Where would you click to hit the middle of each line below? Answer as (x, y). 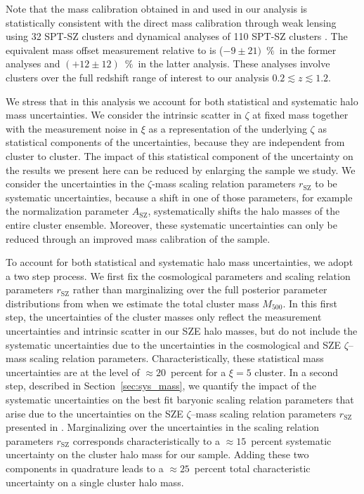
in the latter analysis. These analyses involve (234, 64)
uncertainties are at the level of (73, 372)
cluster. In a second (297, 372)
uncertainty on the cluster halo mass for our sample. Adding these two (157, 454)
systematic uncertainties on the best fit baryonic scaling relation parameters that (180, 400)
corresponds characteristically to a (146, 440)
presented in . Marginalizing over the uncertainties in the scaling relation (163, 427)
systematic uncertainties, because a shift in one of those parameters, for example (179, 197)
